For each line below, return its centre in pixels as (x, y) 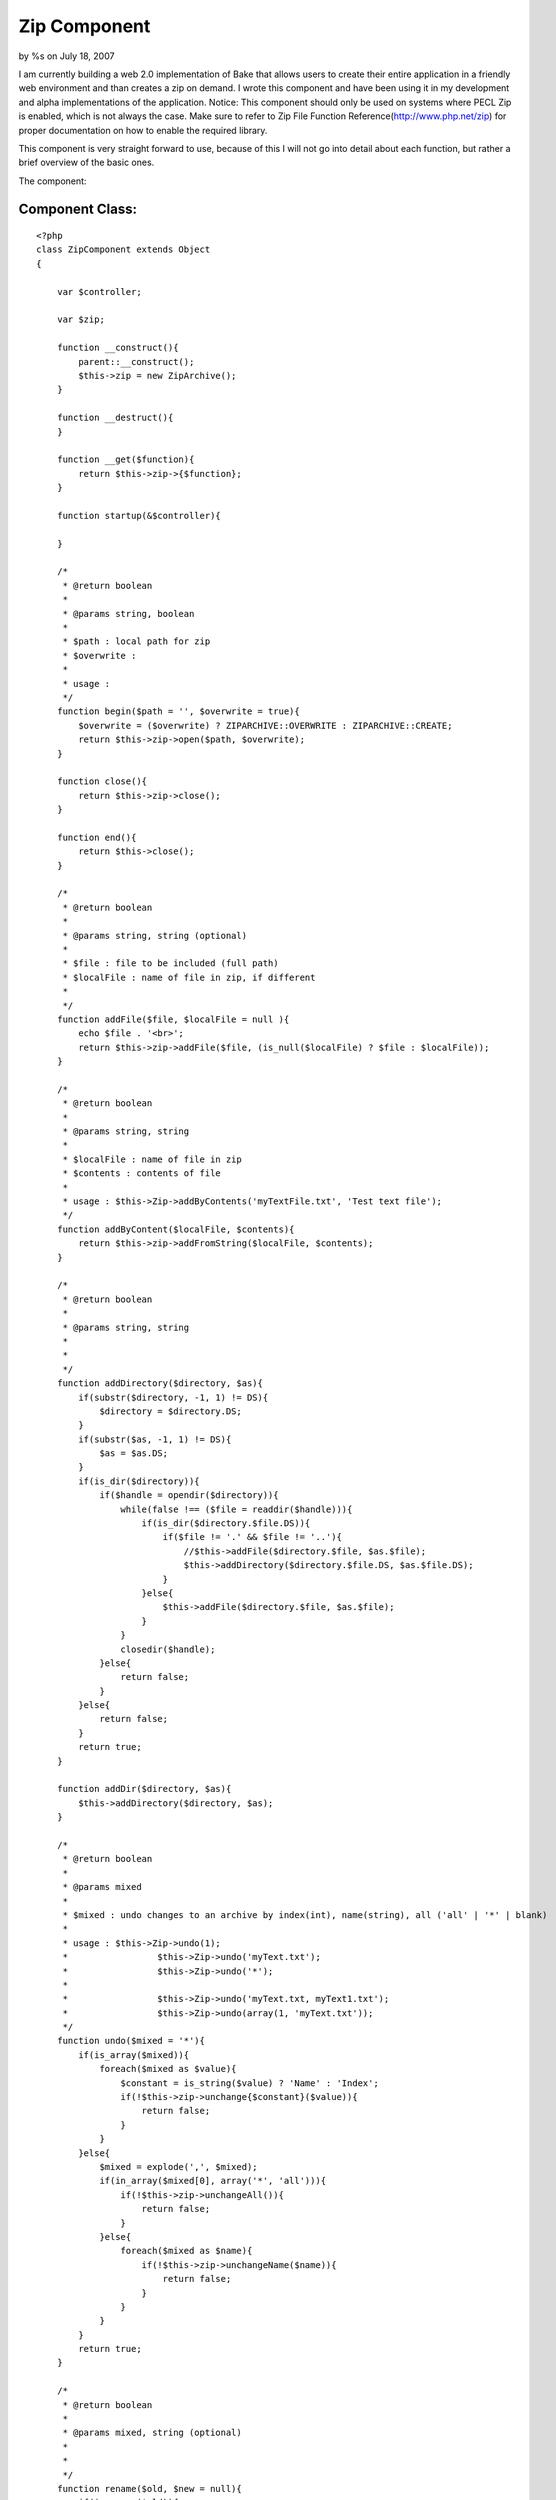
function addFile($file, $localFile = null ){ (173, 1019)
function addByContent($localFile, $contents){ (175, 1229)
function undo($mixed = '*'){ (130, 2041)
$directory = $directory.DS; (170, 1411)
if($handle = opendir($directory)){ (189, 1495)
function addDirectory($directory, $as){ (160, 1383)
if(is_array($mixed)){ (134, 2054)
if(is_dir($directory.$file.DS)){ (226, 1523)
